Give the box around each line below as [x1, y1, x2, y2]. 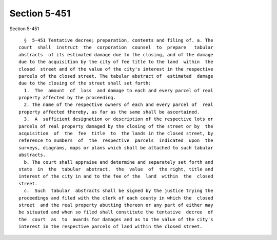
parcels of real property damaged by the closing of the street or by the [18, 123, 213, 129]
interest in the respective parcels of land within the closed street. [18, 224, 203, 230]
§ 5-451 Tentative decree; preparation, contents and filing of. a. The [24, 37, 213, 43]
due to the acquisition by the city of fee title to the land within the [18, 59, 213, 65]
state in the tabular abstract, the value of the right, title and [18, 166, 213, 172]
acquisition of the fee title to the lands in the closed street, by [18, 130, 213, 137]
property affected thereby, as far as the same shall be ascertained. [18, 109, 200, 115]
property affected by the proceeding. [18, 95, 116, 101]
